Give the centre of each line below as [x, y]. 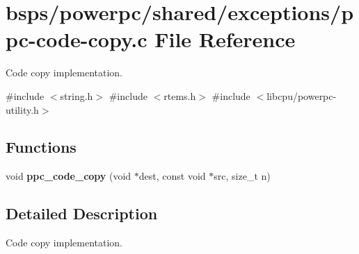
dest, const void [172, 176]
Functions [41, 147]
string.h [77, 95]
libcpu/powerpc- [302, 95]
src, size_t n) [242, 176]
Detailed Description [82, 213]
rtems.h [180, 95]
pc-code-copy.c [77, 39]
